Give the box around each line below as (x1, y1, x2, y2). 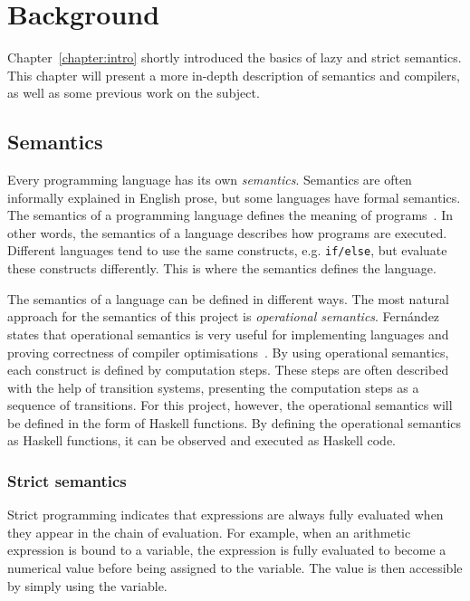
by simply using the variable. (7, 576, 168, 595)
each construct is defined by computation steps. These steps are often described (7, 360, 449, 379)
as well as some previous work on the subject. (7, 83, 260, 102)
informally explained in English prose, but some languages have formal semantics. (7, 187, 461, 206)
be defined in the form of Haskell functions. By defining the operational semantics (7, 413, 462, 432)
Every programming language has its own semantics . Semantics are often (7, 170, 412, 189)
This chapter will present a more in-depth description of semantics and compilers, (7, 65, 460, 84)
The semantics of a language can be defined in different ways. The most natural (7, 289, 450, 308)
